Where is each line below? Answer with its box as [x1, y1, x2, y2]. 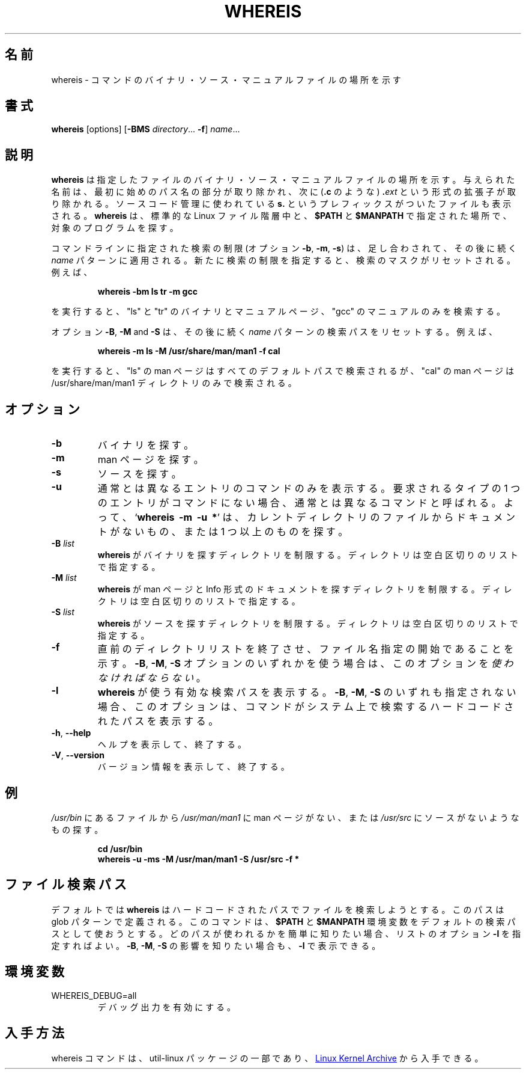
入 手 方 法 [5, 1025, 64, 1041]
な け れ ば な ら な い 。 [97, 672, 206, 684]
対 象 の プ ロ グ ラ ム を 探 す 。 [51, 222, 178, 233]
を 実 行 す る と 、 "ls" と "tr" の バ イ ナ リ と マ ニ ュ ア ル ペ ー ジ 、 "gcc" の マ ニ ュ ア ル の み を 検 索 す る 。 [51, 306, 506, 317]
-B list [51, 538, 74, 549]
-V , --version [51, 750, 104, 761]
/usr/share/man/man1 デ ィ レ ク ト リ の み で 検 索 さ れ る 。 [51, 378, 297, 388]
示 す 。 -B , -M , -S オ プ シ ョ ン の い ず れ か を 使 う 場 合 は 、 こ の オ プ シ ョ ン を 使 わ [97, 657, 513, 670]
